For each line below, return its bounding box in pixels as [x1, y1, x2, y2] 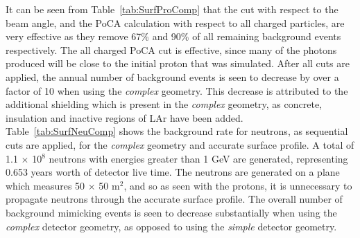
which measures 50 [6, 178, 85, 192]
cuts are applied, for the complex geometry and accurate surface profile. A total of [6, 137, 354, 152]
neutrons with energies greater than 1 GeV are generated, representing [49, 151, 348, 165]
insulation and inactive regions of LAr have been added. [6, 110, 243, 125]
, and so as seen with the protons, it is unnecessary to [123, 178, 352, 192]
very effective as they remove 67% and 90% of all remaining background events [6, 29, 341, 44]
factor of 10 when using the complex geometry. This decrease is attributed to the [6, 83, 348, 98]
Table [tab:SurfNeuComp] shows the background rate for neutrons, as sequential [6, 124, 348, 138]
